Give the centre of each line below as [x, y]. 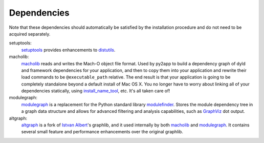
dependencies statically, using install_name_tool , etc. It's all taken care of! [96, 91]
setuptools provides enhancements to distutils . [68, 50]
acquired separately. [30, 34]
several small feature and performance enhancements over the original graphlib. [102, 132]
